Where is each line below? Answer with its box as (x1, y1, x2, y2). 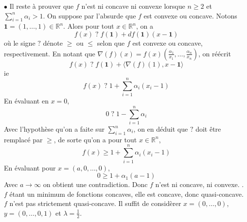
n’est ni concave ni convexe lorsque (81, 1, 185, 11)
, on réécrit (198, 48, 231, 58)
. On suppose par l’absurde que (43, 10, 136, 20)
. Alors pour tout (63, 21, 114, 31)
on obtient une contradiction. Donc (43, 179, 148, 189)
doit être (195, 124, 221, 134)
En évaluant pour (4, 162, 56, 172)
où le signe (4, 37, 35, 48)
